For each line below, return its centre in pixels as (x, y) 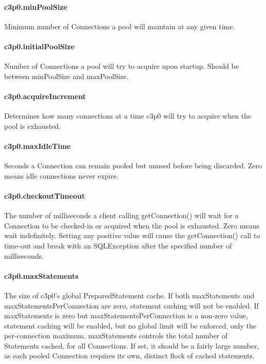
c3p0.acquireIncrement (45, 96)
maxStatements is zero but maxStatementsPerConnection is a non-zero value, (126, 315)
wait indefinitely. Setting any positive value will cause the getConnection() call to (132, 235)
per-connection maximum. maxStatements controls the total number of (116, 336)
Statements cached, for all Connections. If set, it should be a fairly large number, (132, 345)
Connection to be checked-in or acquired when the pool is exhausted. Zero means (132, 225)
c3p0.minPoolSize (36, 6)
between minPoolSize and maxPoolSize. (66, 76)
